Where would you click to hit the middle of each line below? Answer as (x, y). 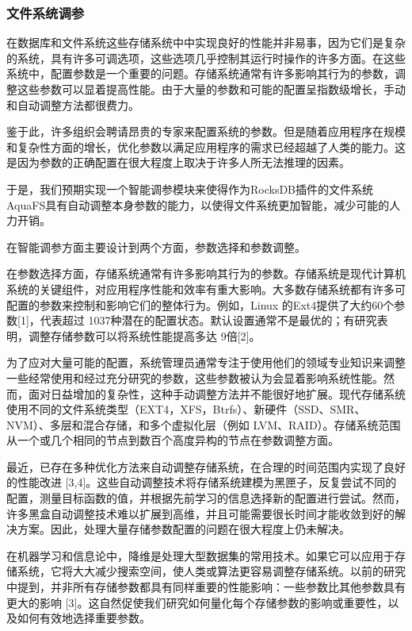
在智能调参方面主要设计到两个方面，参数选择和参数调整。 (156, 246)
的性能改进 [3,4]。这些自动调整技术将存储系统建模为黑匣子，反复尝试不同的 (202, 482)
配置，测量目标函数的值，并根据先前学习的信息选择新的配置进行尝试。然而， (206, 498)
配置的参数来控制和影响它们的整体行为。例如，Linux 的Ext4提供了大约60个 (200, 304)
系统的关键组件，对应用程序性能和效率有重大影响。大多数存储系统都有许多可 (206, 289)
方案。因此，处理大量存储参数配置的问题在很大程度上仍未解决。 (183, 529)
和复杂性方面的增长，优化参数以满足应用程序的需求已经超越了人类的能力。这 (206, 146)
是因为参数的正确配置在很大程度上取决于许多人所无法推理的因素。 (178, 162)
